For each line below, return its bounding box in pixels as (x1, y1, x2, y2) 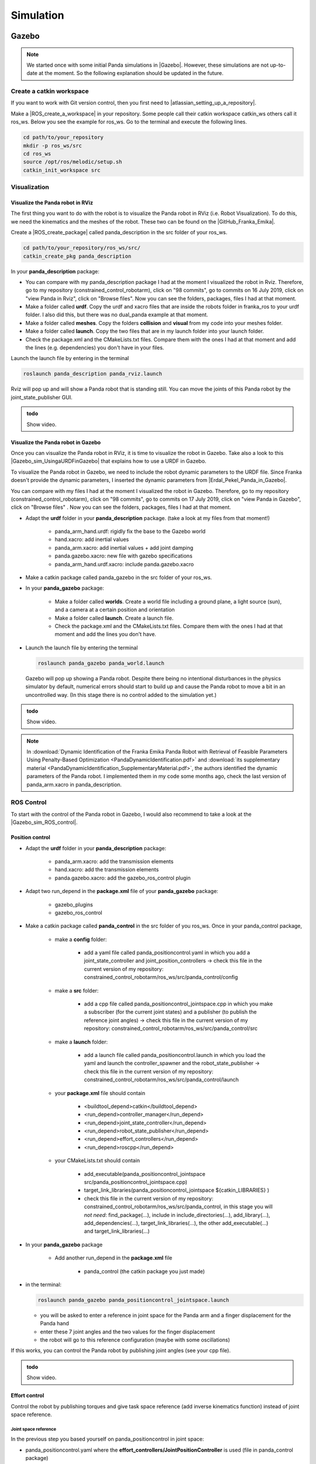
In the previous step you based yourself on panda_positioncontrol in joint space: (11, 1435, 204, 1443)
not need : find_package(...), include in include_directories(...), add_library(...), (84, 1211, 270, 1218)
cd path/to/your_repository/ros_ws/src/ (23, 245, 140, 251)
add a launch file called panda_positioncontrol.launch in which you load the (84, 1051, 266, 1058)
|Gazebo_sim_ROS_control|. (11, 819, 78, 826)
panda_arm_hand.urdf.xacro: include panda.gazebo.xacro (54, 560, 194, 567)
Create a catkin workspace (11, 87, 89, 95)
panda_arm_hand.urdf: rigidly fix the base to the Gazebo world (54, 528, 206, 535)
